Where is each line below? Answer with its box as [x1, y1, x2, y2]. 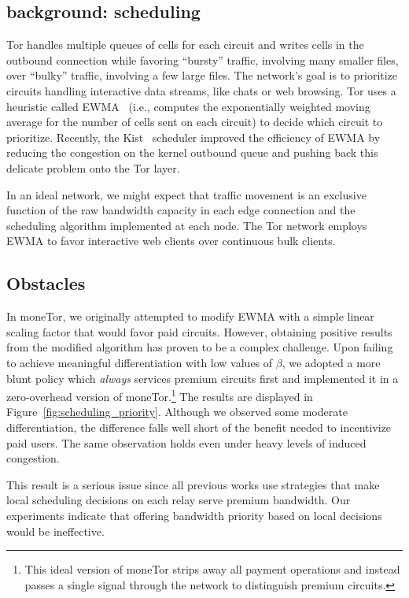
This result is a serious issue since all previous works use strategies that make [6, 476, 380, 492]
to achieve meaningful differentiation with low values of [6, 354, 273, 370]
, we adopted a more [282, 354, 381, 370]
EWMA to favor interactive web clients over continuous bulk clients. [6, 232, 336, 249]
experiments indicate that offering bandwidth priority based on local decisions [6, 507, 382, 523]
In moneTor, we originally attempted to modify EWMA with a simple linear [6, 308, 374, 325]
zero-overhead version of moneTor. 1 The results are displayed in [6, 386, 313, 404]
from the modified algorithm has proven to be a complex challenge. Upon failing [6, 339, 393, 355]
